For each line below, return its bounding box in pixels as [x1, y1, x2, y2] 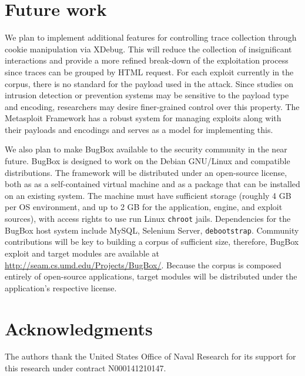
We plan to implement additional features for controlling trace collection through [5, 31, 297, 44]
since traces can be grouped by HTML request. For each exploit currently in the [5, 65, 294, 78]
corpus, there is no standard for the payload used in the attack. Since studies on [5, 77, 294, 89]
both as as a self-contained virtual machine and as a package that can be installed [5, 178, 300, 190]
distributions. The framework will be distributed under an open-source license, [5, 166, 287, 178]
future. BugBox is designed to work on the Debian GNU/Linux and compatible [5, 155, 290, 167]
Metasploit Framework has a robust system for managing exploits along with [5, 112, 281, 124]
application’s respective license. [5, 281, 117, 294]
